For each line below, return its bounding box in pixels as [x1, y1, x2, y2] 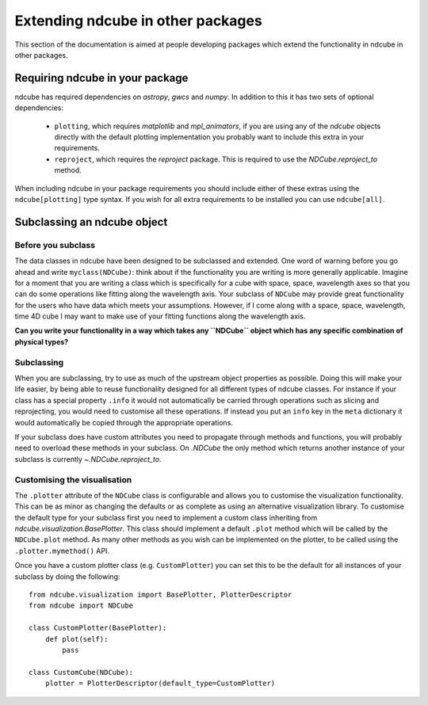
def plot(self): [44, 634, 109, 643]
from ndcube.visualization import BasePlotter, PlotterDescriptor [29, 590, 292, 599]
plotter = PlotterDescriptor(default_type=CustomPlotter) [44, 679, 276, 688]
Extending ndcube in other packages [14, 12, 263, 29]
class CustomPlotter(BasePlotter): [29, 623, 167, 633]
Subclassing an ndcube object [14, 215, 168, 229]
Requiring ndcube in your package [14, 71, 189, 85]
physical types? [14, 337, 69, 346]
